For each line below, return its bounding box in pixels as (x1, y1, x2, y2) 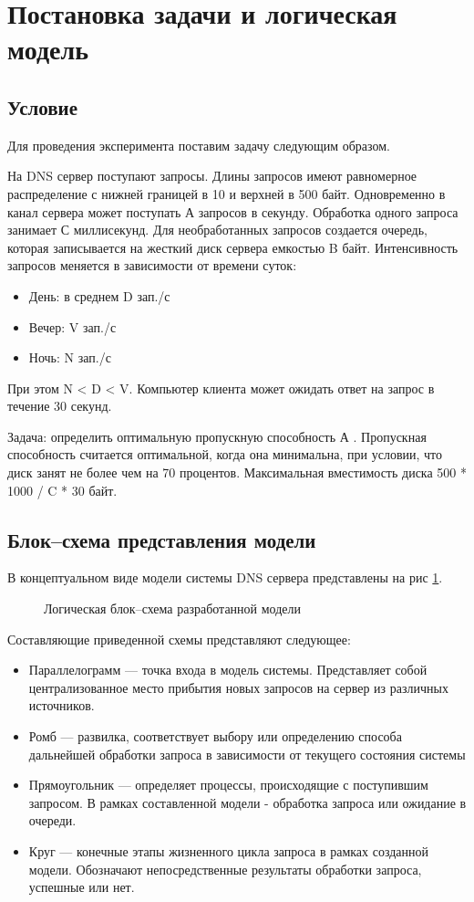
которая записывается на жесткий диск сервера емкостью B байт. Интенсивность (7, 237, 459, 257)
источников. (28, 696, 95, 715)
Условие (7, 92, 77, 121)
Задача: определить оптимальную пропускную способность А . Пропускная (7, 426, 427, 446)
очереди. (28, 811, 77, 830)
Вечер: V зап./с (28, 317, 117, 336)
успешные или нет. (28, 877, 135, 897)
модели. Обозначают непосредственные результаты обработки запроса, (28, 859, 422, 878)
